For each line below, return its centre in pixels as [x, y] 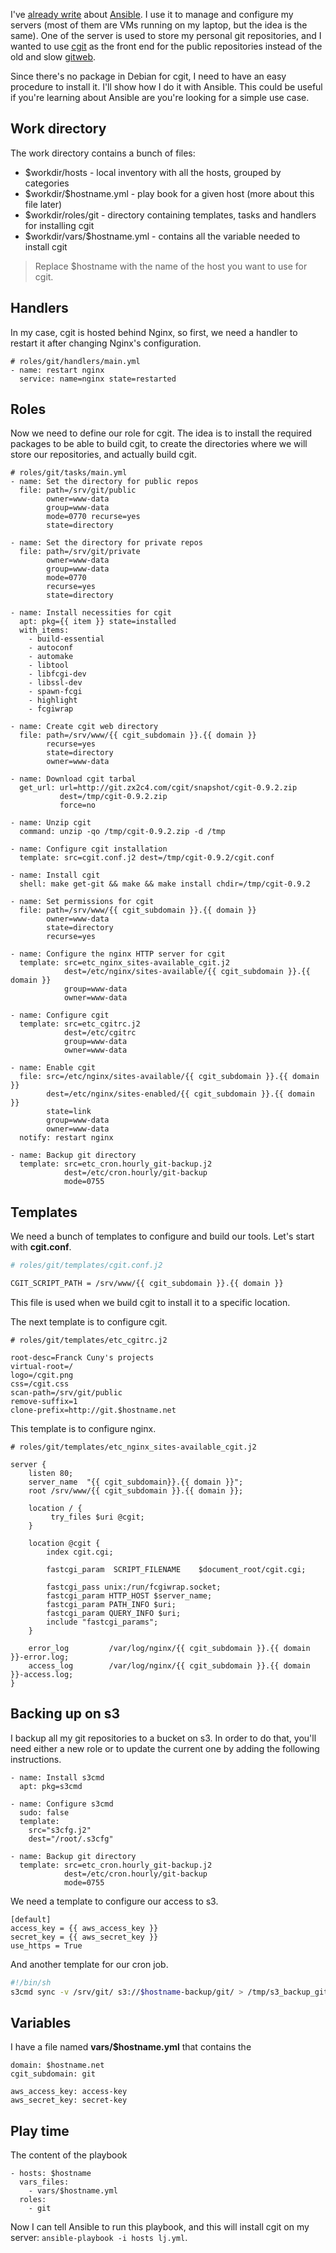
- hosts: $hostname [51, 2174]
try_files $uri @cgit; [97, 1517]
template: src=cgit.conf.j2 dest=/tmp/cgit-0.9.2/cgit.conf [147, 858]
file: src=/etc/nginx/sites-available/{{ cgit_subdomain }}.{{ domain [169, 1077]
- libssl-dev [55, 683]
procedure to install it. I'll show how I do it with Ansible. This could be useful [166, 87]
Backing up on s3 [65, 1714]
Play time [40, 2130]
